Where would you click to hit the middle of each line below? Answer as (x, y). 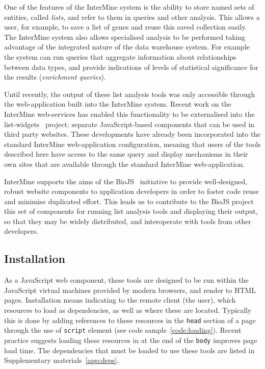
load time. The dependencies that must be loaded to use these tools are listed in (129, 350)
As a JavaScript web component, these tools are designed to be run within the (126, 280)
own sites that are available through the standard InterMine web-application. (125, 164)
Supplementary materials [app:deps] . (62, 360)
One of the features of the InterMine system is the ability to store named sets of (129, 7)
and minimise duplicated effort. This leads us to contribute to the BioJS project (129, 201)
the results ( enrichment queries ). (55, 77)
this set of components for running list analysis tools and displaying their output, (131, 211)
